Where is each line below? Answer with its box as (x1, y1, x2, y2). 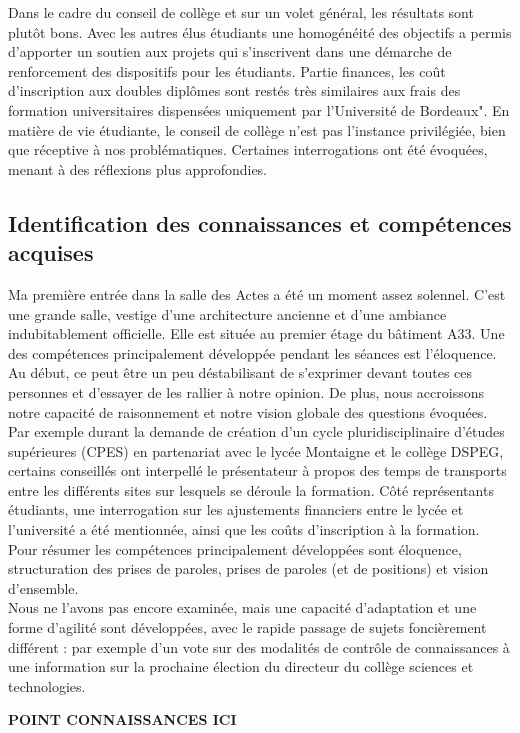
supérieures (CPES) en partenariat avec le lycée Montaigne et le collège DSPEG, (8, 440, 504, 461)
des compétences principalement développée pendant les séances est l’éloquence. (8, 342, 497, 363)
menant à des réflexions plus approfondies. (8, 158, 268, 179)
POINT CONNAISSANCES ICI (8, 709, 237, 730)
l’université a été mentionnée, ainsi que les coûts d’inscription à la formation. (8, 519, 480, 540)
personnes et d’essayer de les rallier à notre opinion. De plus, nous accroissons (8, 381, 484, 402)
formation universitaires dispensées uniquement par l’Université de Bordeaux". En (8, 99, 510, 120)
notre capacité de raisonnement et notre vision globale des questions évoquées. (8, 401, 488, 422)
